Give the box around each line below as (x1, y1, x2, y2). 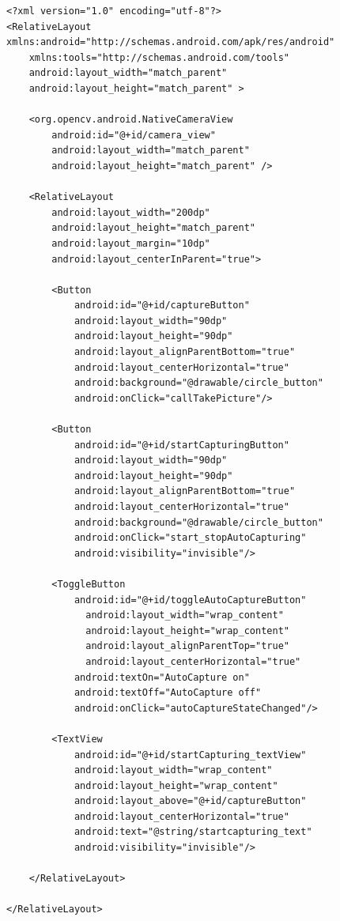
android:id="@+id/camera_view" (51, 129, 216, 141)
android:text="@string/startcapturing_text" (74, 826, 312, 838)
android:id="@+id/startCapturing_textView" (74, 749, 307, 761)
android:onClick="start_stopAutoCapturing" (74, 532, 307, 544)
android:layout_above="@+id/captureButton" (74, 795, 307, 807)
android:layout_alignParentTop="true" (85, 640, 289, 652)
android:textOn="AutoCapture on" (74, 671, 250, 683)
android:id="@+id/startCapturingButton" (74, 439, 289, 451)
